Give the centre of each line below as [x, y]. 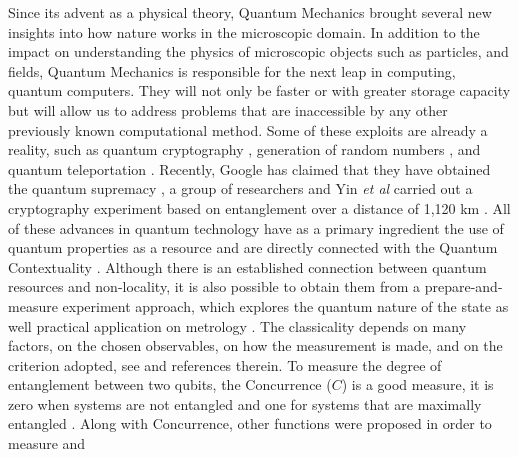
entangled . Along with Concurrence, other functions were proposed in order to [250, 423]
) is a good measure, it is [417, 384]
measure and [47, 443]
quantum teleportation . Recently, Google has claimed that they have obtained [249, 168]
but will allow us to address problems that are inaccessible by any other [228, 109]
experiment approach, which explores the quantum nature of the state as [285, 305]
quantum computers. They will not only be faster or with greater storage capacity [259, 90]
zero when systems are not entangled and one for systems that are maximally [245, 403]
